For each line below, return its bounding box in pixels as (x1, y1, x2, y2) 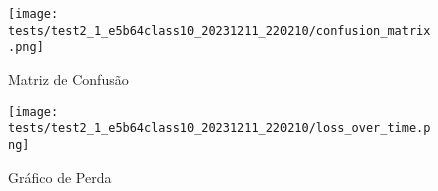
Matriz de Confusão (8, 68, 129, 89)
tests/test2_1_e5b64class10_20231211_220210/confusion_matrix (8, 23, 431, 38)
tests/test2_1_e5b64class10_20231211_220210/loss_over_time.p (8, 121, 431, 136)
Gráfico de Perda (8, 166, 112, 187)
